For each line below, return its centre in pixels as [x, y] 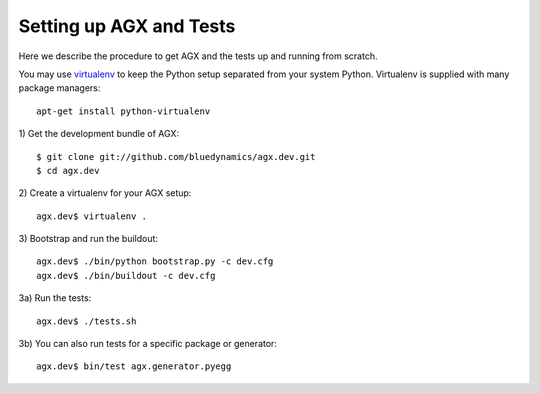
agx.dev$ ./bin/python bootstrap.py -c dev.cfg [155, 261]
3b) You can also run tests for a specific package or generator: [147, 344]
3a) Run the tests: [55, 298]
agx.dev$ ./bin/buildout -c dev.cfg [126, 275]
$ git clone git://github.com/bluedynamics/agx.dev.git [176, 156]
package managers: [59, 88]
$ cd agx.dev [68, 170]
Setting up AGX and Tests [127, 26]
